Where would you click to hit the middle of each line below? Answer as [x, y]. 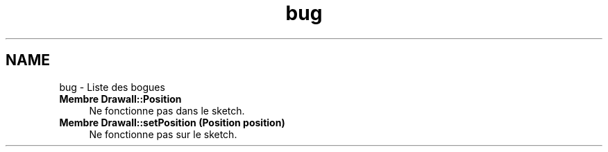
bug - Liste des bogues [112, 87]
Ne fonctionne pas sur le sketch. [163, 134]
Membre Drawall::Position [120, 99]
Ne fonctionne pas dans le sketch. [167, 110]
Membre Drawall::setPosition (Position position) [172, 122]
